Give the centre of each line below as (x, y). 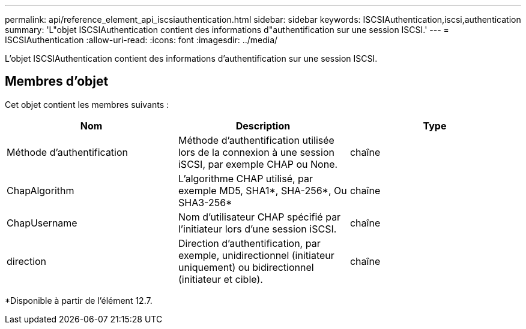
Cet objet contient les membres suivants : (87, 104)
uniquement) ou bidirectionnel (246, 267)
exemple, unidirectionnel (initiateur (256, 255)
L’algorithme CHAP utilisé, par (246, 178)
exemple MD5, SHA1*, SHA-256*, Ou (262, 190)
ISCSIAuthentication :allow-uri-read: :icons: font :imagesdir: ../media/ (141, 40)
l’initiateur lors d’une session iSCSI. (257, 229)
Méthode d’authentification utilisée (256, 140)
